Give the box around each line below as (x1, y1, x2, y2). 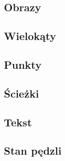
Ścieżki (4, 85, 39, 101)
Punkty (4, 57, 42, 72)
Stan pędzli (4, 143, 62, 158)
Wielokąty (4, 28, 56, 43)
